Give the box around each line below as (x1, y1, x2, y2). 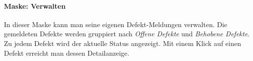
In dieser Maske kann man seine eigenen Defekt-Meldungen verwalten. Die (4, 19, 228, 29)
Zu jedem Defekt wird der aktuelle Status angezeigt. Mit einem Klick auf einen (4, 38, 241, 48)
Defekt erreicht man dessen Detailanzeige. (4, 47, 129, 58)
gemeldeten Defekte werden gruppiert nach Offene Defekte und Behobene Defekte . (4, 29, 250, 39)
